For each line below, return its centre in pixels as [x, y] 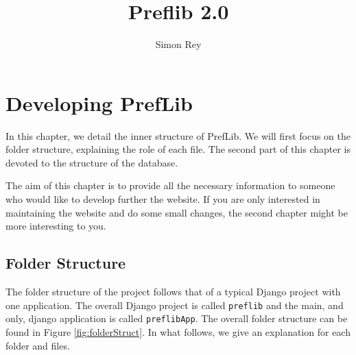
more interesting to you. [56, 226]
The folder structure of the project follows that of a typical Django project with [173, 292]
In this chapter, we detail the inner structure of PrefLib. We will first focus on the [178, 135]
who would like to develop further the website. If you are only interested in [163, 199]
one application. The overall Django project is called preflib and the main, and [175, 305]
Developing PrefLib [99, 102]
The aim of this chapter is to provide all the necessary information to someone [170, 185]
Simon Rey [178, 44]
